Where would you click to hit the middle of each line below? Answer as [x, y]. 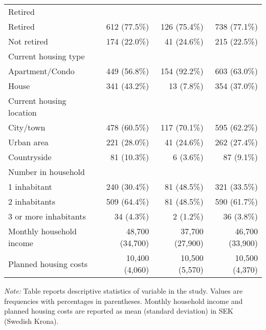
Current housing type [47, 56]
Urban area [28, 142]
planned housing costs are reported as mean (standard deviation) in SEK [119, 311]
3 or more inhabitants [47, 216]
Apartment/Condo [41, 71]
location [23, 112]
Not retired [28, 41]
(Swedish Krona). [31, 321]
